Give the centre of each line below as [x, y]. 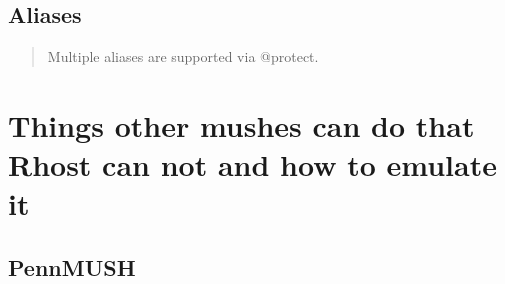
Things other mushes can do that [241, 124]
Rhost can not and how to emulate [252, 164]
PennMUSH [72, 266]
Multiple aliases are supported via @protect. [183, 56]
